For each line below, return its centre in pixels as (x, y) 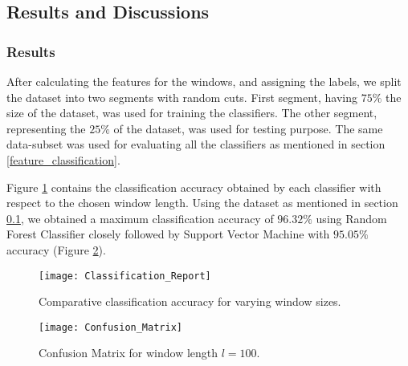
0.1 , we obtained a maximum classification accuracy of (140, 218)
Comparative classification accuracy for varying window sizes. (190, 301)
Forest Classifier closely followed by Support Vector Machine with (168, 234)
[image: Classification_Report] (125, 276)
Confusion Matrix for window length (129, 353)
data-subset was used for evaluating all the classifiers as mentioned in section (196, 144)
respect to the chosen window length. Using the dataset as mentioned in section (202, 203)
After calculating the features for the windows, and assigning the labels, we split (204, 81)
